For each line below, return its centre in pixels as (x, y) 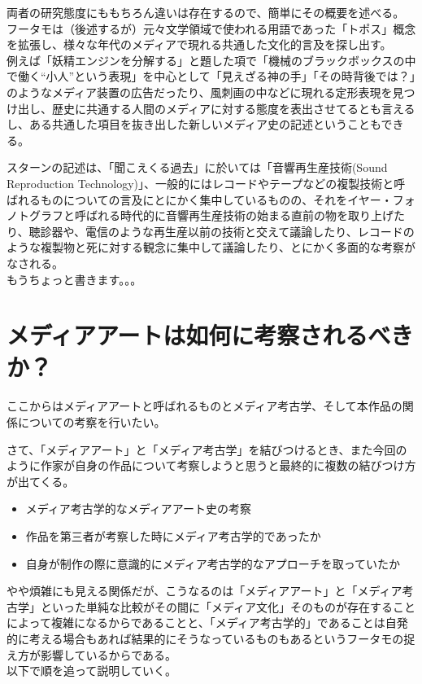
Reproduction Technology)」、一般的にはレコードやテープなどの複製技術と (200, 183)
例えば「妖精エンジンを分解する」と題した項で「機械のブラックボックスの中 (211, 60)
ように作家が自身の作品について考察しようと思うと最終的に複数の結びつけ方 (211, 465)
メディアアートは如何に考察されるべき (210, 335)
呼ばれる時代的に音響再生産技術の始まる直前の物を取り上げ (234, 215)
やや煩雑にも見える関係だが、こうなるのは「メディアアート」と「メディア (204, 591)
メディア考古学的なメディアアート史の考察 (138, 509)
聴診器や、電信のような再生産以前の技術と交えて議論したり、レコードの (222, 231)
